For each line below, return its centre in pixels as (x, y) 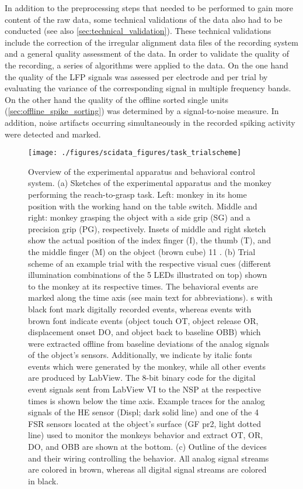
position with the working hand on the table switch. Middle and (143, 206)
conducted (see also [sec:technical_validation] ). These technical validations (138, 31)
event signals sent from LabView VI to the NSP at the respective (144, 389)
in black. (43, 481)
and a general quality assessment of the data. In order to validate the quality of (147, 54)
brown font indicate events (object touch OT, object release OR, (143, 320)
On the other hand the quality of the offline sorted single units (116, 99)
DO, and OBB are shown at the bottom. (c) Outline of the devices (147, 447)
